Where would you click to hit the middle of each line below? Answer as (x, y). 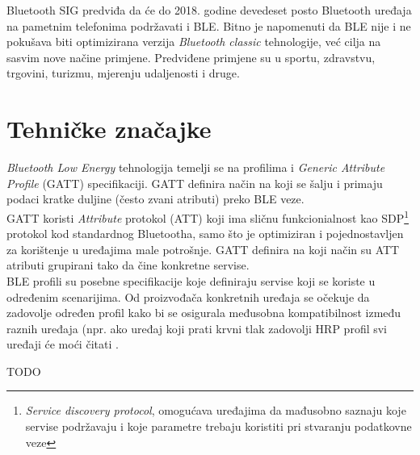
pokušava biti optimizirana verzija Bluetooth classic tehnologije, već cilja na (194, 42)
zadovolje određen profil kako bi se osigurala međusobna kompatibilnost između (204, 313)
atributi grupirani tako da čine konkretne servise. (128, 265)
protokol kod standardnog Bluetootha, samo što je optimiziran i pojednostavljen (205, 234)
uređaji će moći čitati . (63, 344)
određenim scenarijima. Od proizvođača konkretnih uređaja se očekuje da (188, 296)
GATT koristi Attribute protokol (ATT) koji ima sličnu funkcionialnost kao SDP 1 (208, 216)
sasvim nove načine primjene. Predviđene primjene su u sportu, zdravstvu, (191, 57)
